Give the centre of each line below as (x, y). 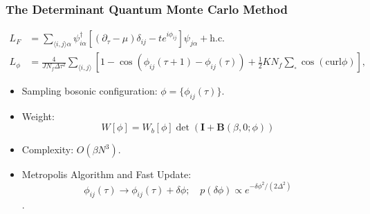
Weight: (38, 116)
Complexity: (48, 149)
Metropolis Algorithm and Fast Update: (107, 174)
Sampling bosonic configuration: (90, 91)
